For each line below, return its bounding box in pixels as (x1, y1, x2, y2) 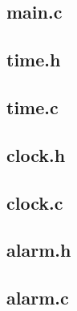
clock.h (6, 142, 66, 167)
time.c (6, 94, 59, 119)
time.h (6, 47, 61, 72)
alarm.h (6, 237, 71, 262)
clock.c (6, 190, 63, 215)
